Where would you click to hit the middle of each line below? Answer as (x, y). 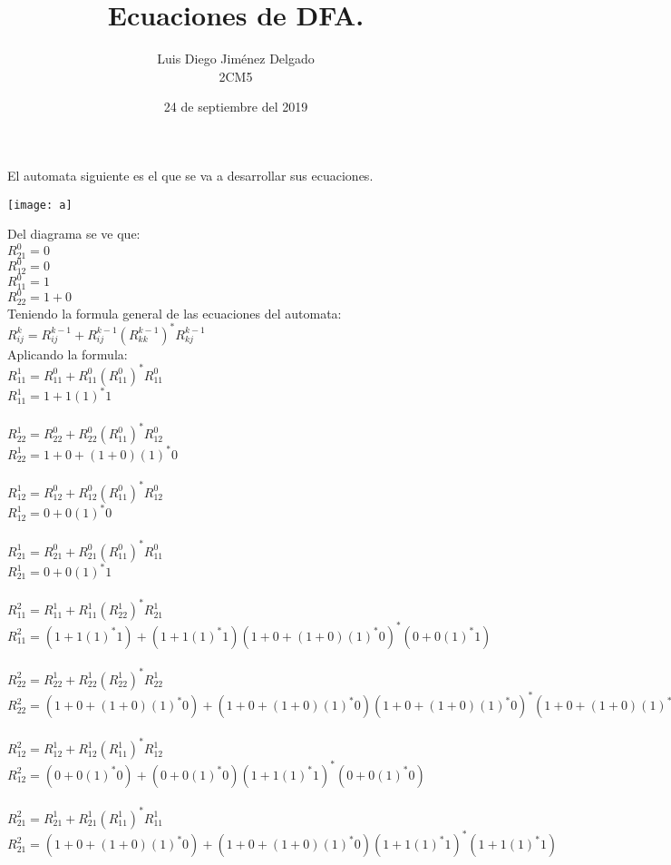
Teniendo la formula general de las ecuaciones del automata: (175, 313)
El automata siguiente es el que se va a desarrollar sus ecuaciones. (190, 175)
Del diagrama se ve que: (74, 234)
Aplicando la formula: (68, 354)
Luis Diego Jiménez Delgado (236, 59)
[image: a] (40, 205)
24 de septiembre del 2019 (236, 107)
